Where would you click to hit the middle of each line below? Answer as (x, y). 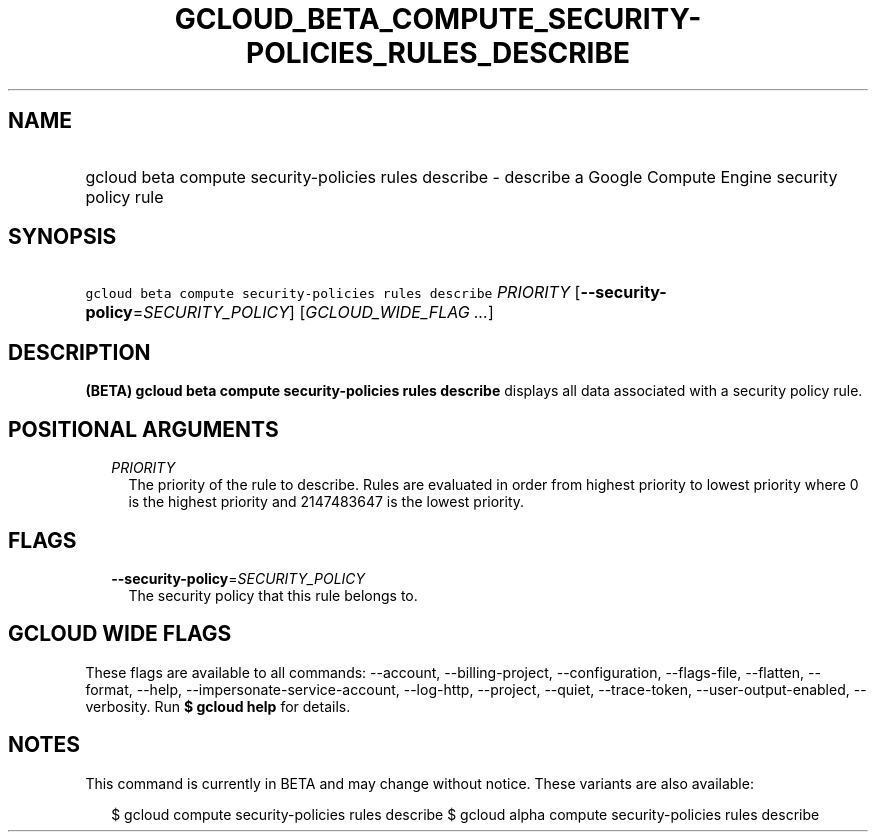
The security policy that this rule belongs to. (273, 595)
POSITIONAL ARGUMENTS (143, 429)
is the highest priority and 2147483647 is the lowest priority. (326, 502)
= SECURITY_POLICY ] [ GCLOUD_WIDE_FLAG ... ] (313, 312)
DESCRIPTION (79, 352)
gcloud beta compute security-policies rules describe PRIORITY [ (333, 292)
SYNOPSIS (62, 237)
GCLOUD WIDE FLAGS (120, 634)
